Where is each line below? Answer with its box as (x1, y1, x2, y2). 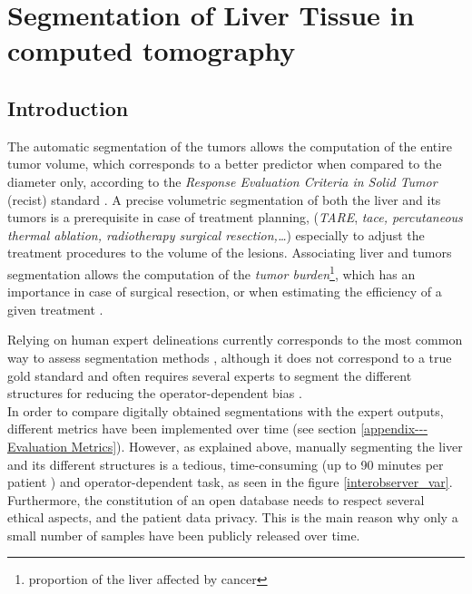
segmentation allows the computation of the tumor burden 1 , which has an (7, 261, 416, 283)
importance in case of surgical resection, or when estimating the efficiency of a (7, 282, 442, 301)
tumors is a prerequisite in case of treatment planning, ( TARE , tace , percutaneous (7, 208, 463, 227)
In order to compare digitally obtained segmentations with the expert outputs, (7, 401, 444, 420)
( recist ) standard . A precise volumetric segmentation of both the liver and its (7, 190, 441, 209)
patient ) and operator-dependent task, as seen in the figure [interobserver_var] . (7, 472, 453, 492)
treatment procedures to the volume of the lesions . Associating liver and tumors (7, 243, 452, 262)
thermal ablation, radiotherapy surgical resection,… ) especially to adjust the (7, 225, 425, 244)
